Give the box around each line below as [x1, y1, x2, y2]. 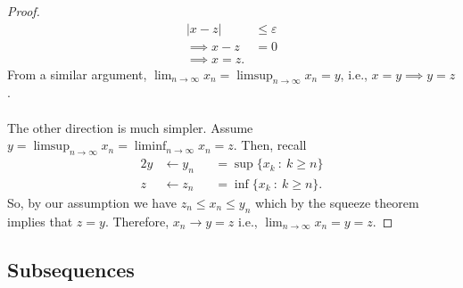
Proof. [7, 2, 40, 20]
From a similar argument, [7, 64, 147, 83]
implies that [7, 211, 73, 230]
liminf [134, 140, 167, 153]
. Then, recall [233, 136, 307, 154]
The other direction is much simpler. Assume [7, 118, 253, 136]
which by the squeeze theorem [255, 193, 419, 211]
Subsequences [7, 255, 135, 283]
